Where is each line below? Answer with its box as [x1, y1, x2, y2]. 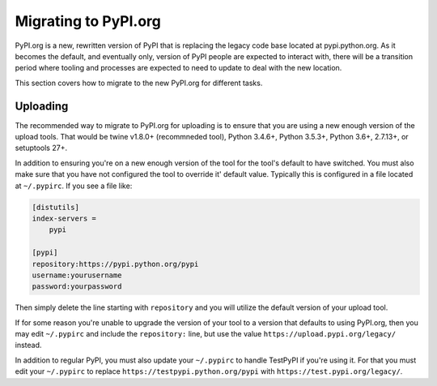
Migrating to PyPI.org [15, 12, 162, 30]
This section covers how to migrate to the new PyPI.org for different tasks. [15, 78, 263, 88]
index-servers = [32, 213, 97, 223]
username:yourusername [32, 270, 122, 280]
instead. [15, 341, 42, 350]
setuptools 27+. [15, 143, 68, 153]
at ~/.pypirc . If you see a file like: [15, 181, 133, 191]
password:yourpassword [32, 282, 122, 291]
